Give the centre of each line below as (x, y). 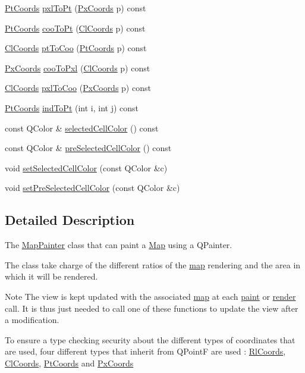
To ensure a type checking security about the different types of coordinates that (150, 339)
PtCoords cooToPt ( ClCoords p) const (75, 28)
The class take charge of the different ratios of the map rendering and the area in (153, 264)
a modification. (32, 320)
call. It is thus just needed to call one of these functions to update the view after (152, 308)
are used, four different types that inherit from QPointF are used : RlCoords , (145, 351)
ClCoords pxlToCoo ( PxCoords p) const (78, 88)
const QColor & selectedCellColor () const (82, 128)
